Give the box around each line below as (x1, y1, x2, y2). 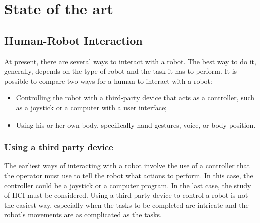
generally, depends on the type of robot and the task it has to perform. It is (4, 66, 237, 76)
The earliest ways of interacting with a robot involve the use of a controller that (4, 160, 250, 171)
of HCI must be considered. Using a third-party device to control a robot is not (4, 190, 248, 200)
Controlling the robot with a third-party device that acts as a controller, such (16, 92, 255, 103)
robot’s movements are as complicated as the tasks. (4, 209, 162, 220)
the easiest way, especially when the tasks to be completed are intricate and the (4, 199, 249, 210)
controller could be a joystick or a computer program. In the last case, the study (4, 180, 251, 190)
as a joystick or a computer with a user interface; (16, 102, 167, 113)
